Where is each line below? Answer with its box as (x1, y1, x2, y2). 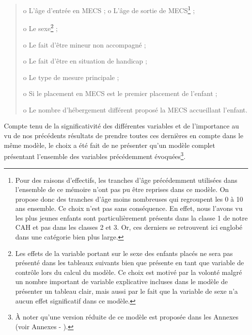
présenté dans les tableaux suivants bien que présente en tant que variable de (15, 257, 244, 268)
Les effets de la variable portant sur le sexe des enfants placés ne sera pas (15, 248, 233, 258)
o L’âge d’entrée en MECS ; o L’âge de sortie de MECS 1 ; (23, 4, 195, 15)
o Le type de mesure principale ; (23, 72, 119, 82)
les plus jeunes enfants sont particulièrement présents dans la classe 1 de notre (15, 212, 248, 223)
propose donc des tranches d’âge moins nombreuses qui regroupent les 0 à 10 (15, 193, 243, 204)
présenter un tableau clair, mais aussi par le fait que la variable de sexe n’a (15, 286, 238, 296)
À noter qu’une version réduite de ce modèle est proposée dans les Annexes (15, 312, 239, 322)
